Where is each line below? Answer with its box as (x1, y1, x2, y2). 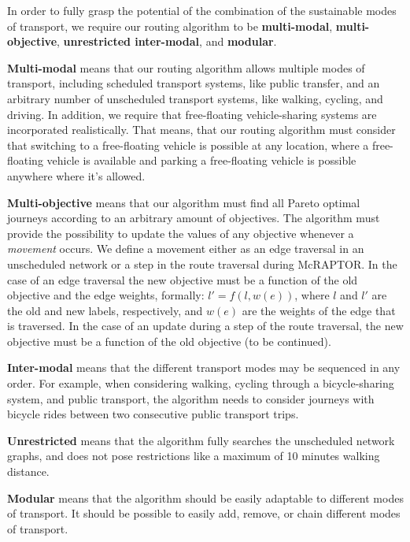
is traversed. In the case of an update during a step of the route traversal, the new (7, 317, 404, 334)
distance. (7, 463, 50, 480)
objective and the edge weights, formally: (7, 287, 205, 303)
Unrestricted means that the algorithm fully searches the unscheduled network (7, 432, 395, 448)
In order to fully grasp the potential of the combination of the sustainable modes (7, 2, 397, 18)
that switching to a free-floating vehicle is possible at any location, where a (7, 136, 369, 153)
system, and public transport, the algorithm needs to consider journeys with (7, 390, 375, 406)
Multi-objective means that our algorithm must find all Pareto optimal (7, 194, 360, 210)
